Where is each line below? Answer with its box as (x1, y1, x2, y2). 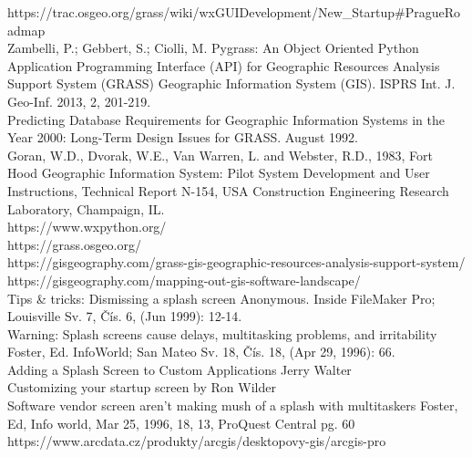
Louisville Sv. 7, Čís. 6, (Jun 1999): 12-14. (7, 306, 242, 326)
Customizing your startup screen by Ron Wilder (7, 378, 276, 397)
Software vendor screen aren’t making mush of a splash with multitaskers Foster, (7, 396, 458, 415)
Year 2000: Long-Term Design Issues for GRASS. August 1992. (7, 128, 358, 147)
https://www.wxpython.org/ (7, 217, 167, 236)
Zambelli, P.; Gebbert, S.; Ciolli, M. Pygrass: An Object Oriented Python (7, 38, 419, 57)
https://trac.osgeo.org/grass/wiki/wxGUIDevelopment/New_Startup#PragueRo (7, 3, 461, 21)
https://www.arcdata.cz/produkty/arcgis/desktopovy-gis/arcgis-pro (7, 431, 386, 451)
